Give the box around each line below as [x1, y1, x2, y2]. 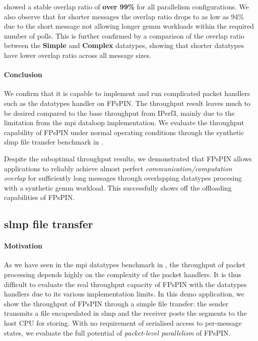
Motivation [4, 241, 43, 251]
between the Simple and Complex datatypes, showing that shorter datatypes [4, 40, 244, 50]
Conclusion [4, 69, 43, 80]
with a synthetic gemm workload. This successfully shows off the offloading [4, 182, 232, 193]
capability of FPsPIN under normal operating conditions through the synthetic [4, 127, 244, 137]
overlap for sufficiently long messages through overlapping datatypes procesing [4, 173, 242, 183]
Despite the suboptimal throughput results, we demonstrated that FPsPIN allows [4, 153, 252, 163]
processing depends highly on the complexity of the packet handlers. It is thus [4, 269, 242, 280]
